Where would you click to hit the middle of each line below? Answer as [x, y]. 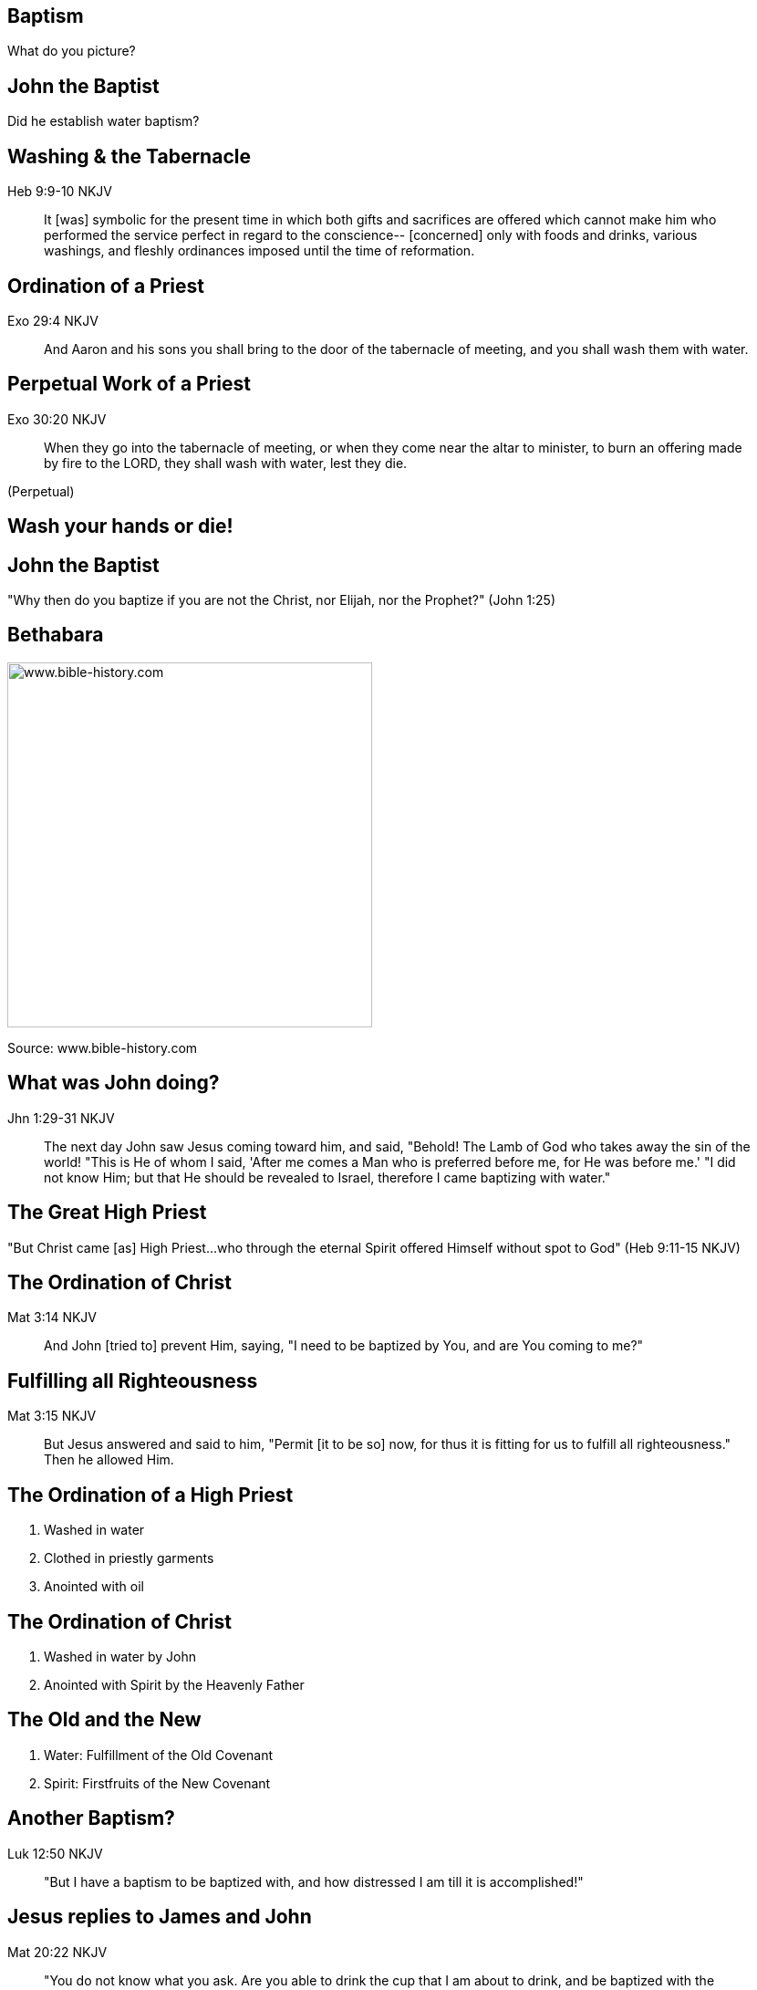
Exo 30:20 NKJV [57, 419]
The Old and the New [104, 1720]
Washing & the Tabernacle [129, 156]
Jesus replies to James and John [160, 1917]
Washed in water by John [120, 1656]
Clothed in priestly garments [129, 1558]
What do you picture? [72, 51]
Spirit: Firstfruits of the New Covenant [157, 1783]
